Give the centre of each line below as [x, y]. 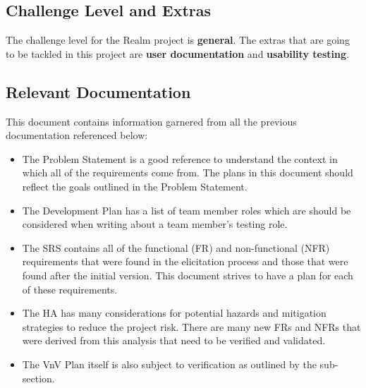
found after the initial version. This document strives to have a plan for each [188, 275]
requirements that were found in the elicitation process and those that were [185, 261]
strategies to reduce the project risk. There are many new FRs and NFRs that [191, 326]
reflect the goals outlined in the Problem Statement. [135, 186]
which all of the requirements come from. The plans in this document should [188, 172]
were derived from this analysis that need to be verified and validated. [174, 340]
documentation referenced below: [77, 135]
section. [38, 378]
